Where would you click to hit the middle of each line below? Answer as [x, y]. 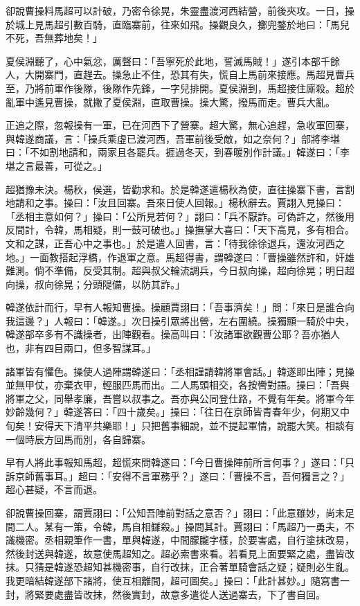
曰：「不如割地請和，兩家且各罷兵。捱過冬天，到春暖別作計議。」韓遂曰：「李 [178, 152]
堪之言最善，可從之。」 [56, 165]
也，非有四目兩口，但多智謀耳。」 [81, 348]
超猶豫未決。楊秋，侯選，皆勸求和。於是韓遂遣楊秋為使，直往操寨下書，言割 [180, 189]
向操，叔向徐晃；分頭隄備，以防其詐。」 [95, 284]
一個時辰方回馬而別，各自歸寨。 [78, 439]
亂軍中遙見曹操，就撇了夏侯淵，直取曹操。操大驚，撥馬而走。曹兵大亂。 [170, 101]
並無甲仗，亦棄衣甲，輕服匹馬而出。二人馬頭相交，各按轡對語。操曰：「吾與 [178, 385]
